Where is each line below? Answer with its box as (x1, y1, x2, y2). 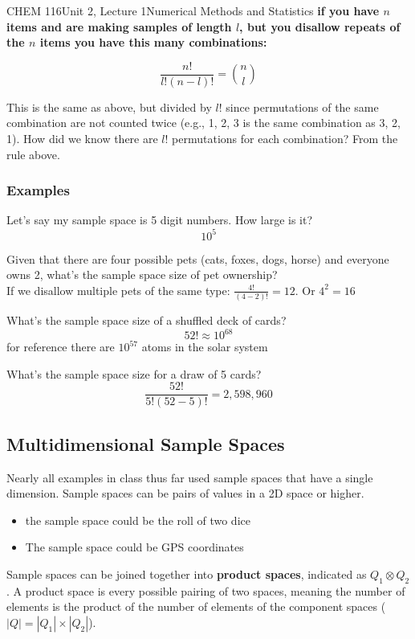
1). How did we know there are (6, 130, 158, 147)
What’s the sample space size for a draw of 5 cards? (6, 365, 262, 382)
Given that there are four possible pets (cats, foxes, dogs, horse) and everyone (6, 250, 389, 267)
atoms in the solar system (141, 338, 268, 355)
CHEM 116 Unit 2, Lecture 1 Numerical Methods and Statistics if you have (6, 2, 380, 18)
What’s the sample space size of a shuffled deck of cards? (6, 312, 287, 329)
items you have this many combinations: (39, 34, 267, 51)
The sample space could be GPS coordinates (25, 539, 244, 555)
